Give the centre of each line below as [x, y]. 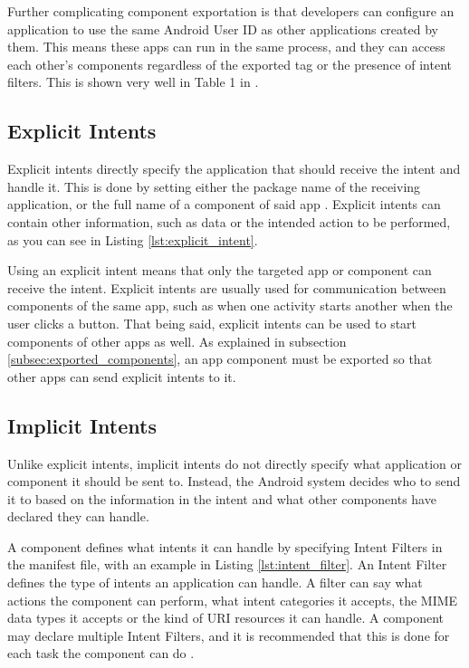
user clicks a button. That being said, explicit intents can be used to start [212, 323]
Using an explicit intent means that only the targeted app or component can [220, 270]
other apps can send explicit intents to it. [122, 376]
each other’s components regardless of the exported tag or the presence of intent [230, 64]
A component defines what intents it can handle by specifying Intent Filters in [225, 546]
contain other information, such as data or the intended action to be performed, [229, 221]
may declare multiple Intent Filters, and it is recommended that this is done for [229, 635]
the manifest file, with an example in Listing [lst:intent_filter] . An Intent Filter [227, 564]
